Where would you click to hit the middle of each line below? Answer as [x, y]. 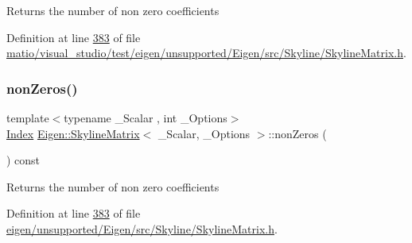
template [28, 118]
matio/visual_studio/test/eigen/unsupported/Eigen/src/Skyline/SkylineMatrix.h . [206, 53]
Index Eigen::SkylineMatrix [73, 133]
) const [23, 160]
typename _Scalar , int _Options [146, 118]
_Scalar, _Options [204, 133]
